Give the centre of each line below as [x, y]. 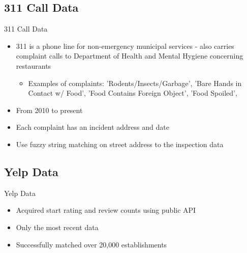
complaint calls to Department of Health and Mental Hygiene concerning [130, 56]
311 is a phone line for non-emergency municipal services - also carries [125, 46]
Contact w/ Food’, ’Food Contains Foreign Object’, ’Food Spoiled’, [133, 93]
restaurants [34, 65]
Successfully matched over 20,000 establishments [91, 244]
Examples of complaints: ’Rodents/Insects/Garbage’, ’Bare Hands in [135, 83]
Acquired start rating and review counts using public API [106, 210]
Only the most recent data [57, 227]
